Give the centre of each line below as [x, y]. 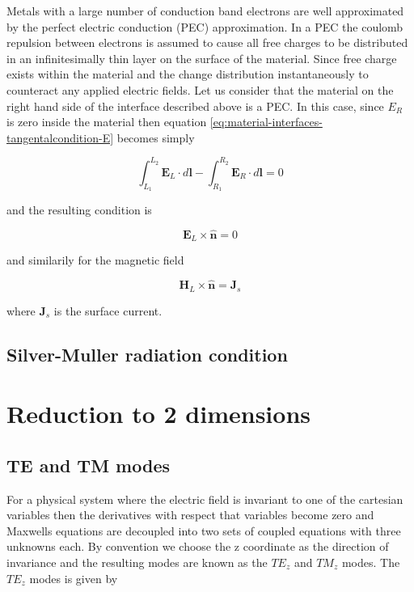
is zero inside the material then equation [107, 122]
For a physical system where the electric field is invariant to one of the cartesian [205, 499]
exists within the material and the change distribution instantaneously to [188, 74]
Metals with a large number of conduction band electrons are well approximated [205, 11]
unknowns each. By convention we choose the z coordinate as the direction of [198, 546]
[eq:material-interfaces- [266, 122]
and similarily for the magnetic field [95, 260]
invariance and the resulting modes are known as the [137, 562]
